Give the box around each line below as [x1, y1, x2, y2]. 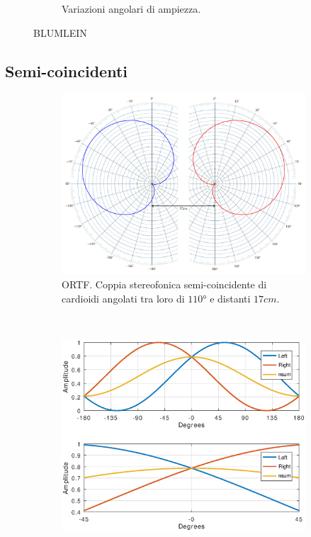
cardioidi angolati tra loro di [62, 290, 185, 305]
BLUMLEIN [33, 25, 87, 40]
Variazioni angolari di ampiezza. [62, 1, 201, 16]
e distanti [210, 290, 251, 305]
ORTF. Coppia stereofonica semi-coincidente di [62, 276, 267, 291]
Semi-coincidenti [5, 60, 128, 81]
